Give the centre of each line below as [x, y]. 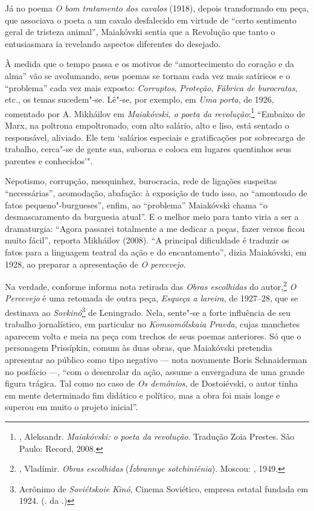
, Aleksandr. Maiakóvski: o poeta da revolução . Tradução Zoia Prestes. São [157, 436]
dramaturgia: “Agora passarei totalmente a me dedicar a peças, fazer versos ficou [155, 228]
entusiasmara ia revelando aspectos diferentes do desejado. [113, 43]
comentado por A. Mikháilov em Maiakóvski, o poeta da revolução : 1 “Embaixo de [155, 112]
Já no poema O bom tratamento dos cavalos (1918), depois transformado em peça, [157, 8]
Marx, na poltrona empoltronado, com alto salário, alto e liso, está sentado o [147, 125]
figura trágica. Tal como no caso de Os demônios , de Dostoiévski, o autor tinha [152, 383]
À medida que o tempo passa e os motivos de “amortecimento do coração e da [150, 64]
